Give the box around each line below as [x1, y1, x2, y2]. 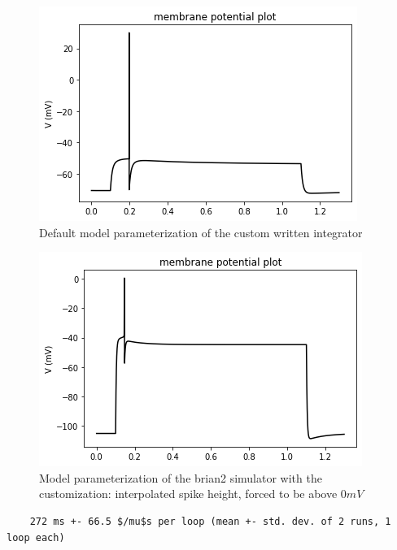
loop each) [7, 531, 65, 544]
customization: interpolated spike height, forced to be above [39, 485, 338, 502]
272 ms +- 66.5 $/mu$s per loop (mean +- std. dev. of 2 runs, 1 [29, 515, 391, 527]
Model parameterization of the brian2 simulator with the [39, 469, 322, 486]
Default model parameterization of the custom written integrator [39, 223, 363, 240]
